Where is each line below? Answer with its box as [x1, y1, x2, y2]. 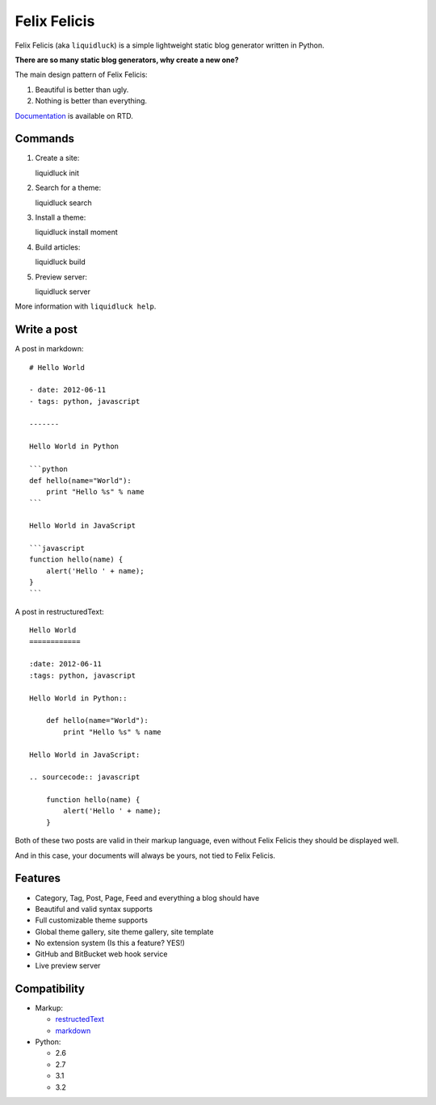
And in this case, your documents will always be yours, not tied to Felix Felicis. [15, 851, 276, 860]
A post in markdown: [15, 344, 84, 354]
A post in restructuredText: [15, 607, 104, 616]
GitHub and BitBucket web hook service [35, 949, 168, 959]
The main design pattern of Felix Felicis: [15, 69, 149, 80]
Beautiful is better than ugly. [35, 85, 129, 95]
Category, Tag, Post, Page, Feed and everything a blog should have [35, 893, 260, 902]
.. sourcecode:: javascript [29, 772, 140, 782]
